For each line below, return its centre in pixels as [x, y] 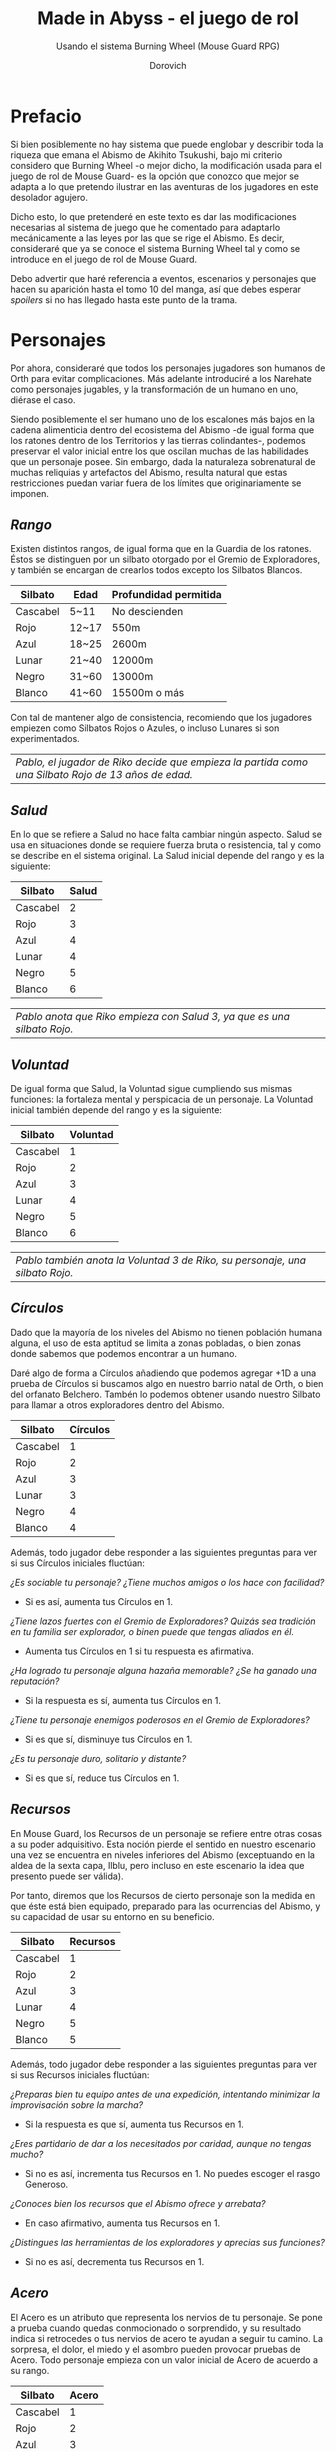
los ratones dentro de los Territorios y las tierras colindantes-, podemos [158, 440]
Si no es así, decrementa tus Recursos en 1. [114, 2261]
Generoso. [46, 2184]
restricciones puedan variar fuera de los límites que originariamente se [156, 483]
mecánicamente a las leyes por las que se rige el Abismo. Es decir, [147, 238]
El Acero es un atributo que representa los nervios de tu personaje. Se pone [166, 2317]
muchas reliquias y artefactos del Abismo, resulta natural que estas [149, 472]
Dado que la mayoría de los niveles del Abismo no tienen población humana [166, 1332]
